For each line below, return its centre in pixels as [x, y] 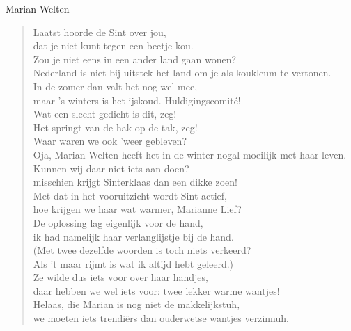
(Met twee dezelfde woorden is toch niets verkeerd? [142, 250]
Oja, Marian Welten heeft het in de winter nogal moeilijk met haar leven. [190, 154]
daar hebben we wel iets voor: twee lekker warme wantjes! [156, 290]
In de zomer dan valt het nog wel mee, [115, 86]
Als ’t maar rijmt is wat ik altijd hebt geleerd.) [133, 263]
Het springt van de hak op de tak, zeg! [115, 127]
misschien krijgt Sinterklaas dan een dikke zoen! [135, 182]
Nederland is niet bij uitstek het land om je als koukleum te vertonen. [182, 73]
